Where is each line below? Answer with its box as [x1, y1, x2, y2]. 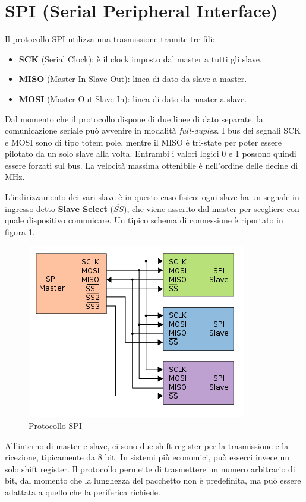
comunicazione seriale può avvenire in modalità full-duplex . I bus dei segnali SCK [5, 124, 301, 137]
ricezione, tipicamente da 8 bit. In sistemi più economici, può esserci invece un [5, 451, 290, 463]
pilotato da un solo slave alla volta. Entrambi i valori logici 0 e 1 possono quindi [5, 147, 296, 160]
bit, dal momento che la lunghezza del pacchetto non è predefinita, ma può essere [5, 474, 301, 487]
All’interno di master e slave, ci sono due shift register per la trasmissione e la [5, 439, 289, 452]
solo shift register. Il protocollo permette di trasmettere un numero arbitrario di [5, 462, 295, 475]
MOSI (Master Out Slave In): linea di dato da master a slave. [18, 92, 247, 105]
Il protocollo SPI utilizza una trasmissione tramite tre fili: [5, 33, 215, 45]
